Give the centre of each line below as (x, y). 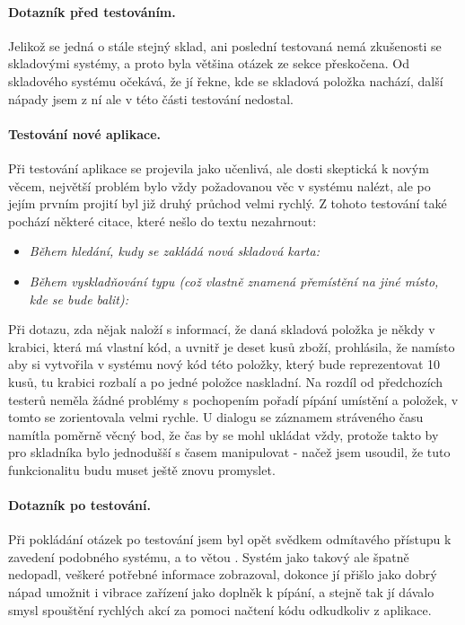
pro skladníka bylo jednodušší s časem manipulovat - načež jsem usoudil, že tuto (229, 452)
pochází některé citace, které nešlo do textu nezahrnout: (162, 220)
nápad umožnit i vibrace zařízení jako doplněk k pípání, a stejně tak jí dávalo (221, 592)
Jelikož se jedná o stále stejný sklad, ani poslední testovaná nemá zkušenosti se (225, 45)
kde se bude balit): (79, 299)
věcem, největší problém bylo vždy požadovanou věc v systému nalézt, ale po (219, 185)
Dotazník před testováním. (92, 11)
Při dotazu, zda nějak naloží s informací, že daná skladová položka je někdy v (222, 329)
